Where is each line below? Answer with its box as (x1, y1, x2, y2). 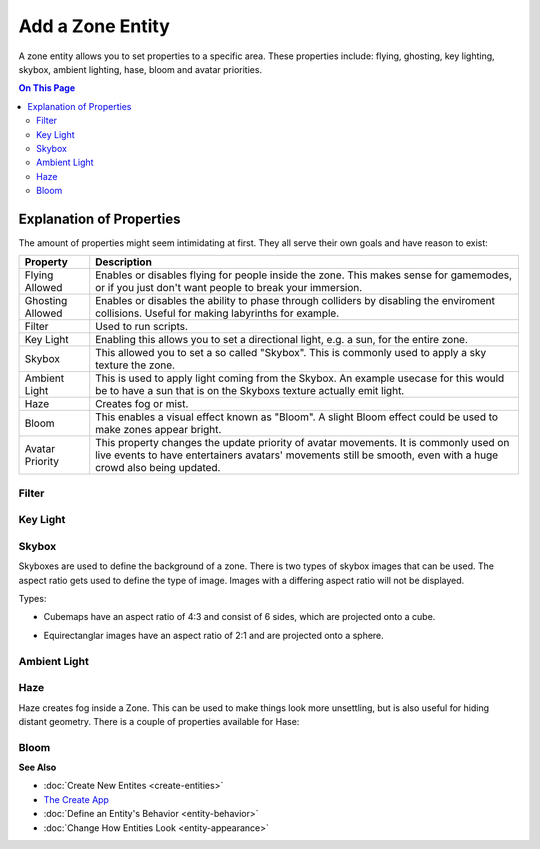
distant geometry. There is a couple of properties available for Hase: (18, 715, 300, 727)
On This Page (18, 82, 76, 94)
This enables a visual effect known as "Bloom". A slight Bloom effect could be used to (95, 410, 499, 424)
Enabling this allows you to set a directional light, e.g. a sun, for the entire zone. (95, 333, 469, 347)
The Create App (43, 793, 110, 805)
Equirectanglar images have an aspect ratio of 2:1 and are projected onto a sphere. (43, 629, 384, 641)
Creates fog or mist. (95, 397, 189, 411)
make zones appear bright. (95, 423, 222, 437)
